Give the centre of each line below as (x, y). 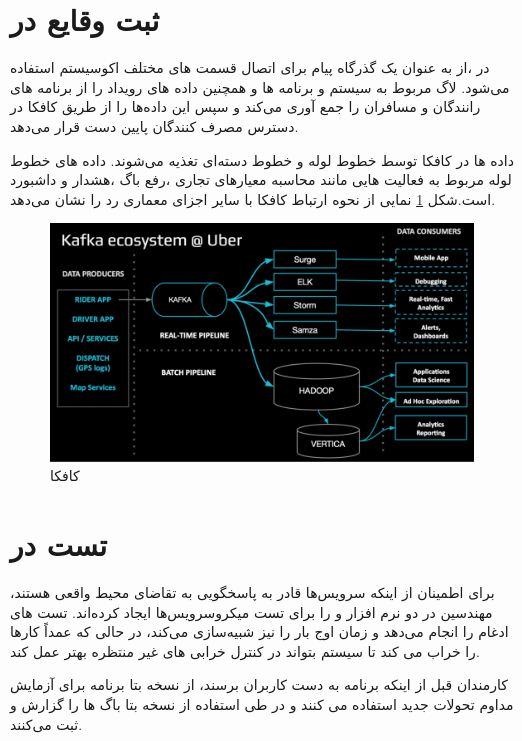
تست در (58, 544)
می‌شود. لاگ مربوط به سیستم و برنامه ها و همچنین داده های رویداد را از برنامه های (260, 86)
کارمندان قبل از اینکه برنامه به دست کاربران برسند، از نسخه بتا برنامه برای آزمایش (259, 684)
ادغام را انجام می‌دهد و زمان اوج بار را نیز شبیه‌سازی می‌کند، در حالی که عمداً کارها (259, 631)
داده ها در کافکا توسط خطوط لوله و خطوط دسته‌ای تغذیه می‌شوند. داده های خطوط (262, 159)
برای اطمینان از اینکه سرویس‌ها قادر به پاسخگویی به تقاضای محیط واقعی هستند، (252, 592)
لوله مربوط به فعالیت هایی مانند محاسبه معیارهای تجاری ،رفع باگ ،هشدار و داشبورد (261, 179)
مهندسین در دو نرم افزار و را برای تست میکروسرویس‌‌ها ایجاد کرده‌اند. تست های (251, 611)
